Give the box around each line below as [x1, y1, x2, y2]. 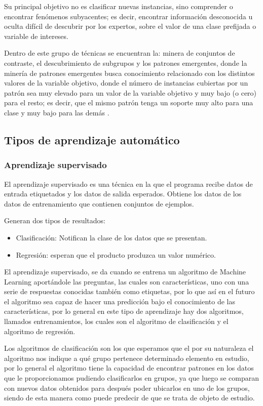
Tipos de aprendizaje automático [4, 132, 180, 147]
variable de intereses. [4, 30, 68, 41]
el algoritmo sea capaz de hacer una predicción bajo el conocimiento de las [4, 296, 236, 306]
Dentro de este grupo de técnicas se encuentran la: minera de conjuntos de [4, 48, 235, 58]
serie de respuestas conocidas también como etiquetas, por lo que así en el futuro [4, 286, 255, 297]
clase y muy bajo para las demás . [4, 107, 109, 117]
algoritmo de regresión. [4, 326, 76, 336]
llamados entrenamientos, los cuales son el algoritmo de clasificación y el [4, 316, 229, 327]
